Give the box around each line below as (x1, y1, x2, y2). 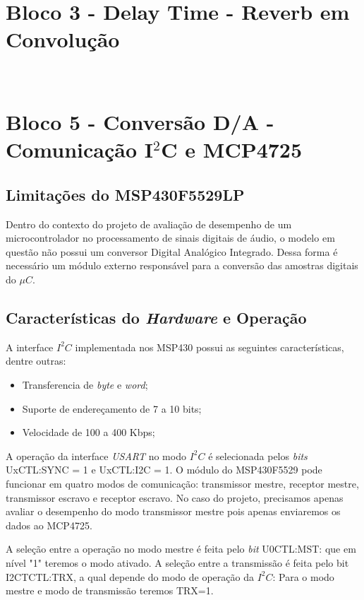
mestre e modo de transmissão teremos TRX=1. (6, 583, 214, 598)
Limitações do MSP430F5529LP (6, 183, 245, 205)
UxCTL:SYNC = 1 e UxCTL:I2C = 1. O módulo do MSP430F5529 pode (6, 462, 322, 477)
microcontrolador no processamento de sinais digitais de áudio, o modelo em (6, 230, 335, 245)
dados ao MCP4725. (6, 517, 92, 532)
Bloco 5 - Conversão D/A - (6, 107, 274, 136)
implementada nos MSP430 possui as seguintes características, (75, 339, 344, 354)
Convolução (6, 25, 120, 54)
